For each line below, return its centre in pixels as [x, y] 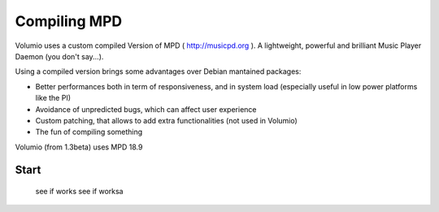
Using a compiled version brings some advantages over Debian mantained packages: [158, 71]
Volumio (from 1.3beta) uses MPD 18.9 [79, 147]
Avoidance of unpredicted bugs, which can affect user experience [146, 109]
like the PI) [53, 98]
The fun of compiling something [89, 132]
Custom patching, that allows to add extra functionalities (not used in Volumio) [167, 120]
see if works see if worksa [79, 192]
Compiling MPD [69, 21]
